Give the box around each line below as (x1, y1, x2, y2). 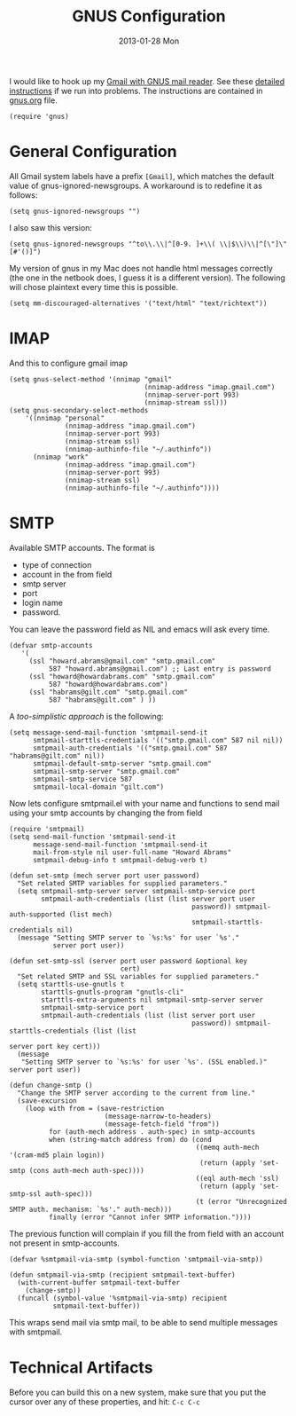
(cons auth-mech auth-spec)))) (28, 1166, 144, 1175)
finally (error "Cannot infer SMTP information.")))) (48, 1213, 252, 1222)
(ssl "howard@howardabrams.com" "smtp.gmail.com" (28, 672, 216, 680)
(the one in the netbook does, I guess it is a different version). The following (9, 272, 286, 283)
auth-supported (9, 909, 66, 919)
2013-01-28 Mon (118, 35, 180, 46)
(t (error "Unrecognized (195, 1197, 288, 1206)
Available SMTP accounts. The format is (9, 542, 155, 553)
